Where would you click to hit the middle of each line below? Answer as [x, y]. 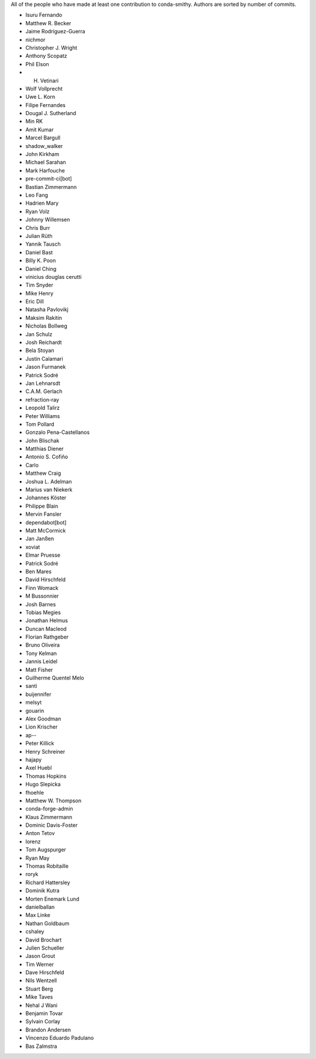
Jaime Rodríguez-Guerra [55, 32]
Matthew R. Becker [48, 23]
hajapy [34, 760]
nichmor [35, 39]
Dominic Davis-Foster [51, 825]
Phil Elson [37, 64]
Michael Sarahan [46, 162]
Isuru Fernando [44, 15]
